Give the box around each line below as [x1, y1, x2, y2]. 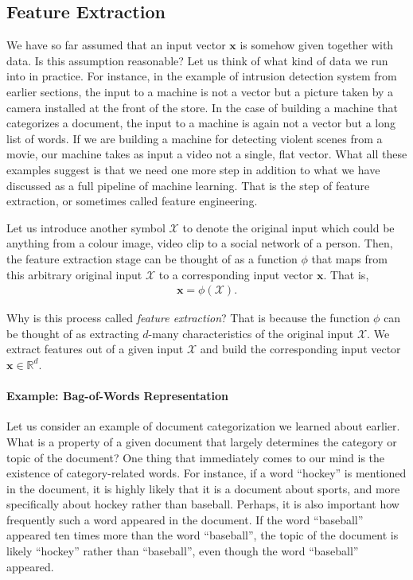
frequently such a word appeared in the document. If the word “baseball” [6, 511, 364, 527]
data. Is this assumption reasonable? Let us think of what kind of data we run [6, 52, 388, 68]
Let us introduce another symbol [6, 219, 166, 236]
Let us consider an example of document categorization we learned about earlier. [6, 418, 400, 434]
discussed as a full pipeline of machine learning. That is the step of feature [6, 177, 370, 193]
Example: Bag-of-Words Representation [6, 387, 229, 404]
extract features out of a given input [6, 341, 184, 357]
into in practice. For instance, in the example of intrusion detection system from [6, 68, 397, 84]
